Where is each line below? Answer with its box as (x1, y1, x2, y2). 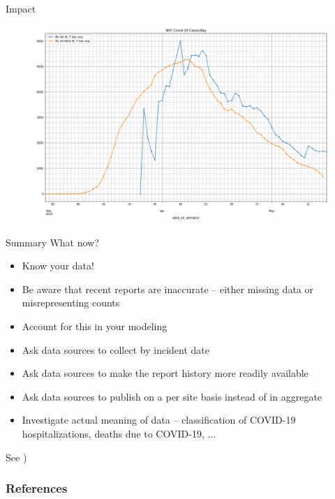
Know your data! (22, 258, 94, 273)
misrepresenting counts (22, 295, 120, 310)
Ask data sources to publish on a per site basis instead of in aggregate (22, 389, 322, 403)
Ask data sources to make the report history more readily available (22, 366, 308, 380)
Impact (6, 1, 36, 15)
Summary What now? (6, 234, 99, 249)
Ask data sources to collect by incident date (22, 342, 209, 357)
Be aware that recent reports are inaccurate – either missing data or (22, 281, 313, 296)
